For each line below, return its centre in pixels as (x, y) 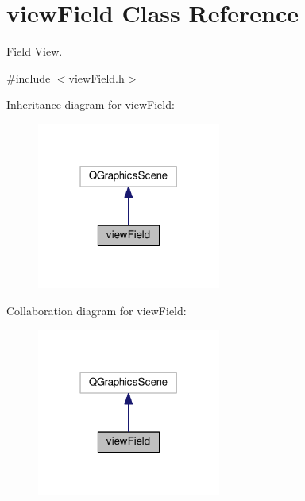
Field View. (35, 51)
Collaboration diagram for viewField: (97, 311)
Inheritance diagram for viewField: (91, 104)
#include (29, 77)
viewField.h (97, 77)
